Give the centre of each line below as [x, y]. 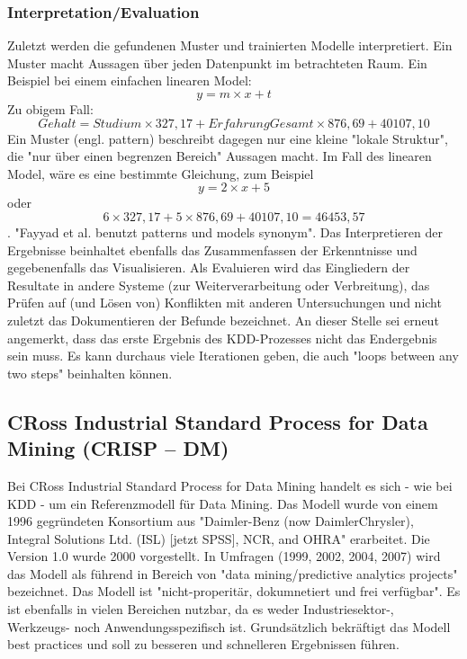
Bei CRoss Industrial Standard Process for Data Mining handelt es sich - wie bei [230, 485]
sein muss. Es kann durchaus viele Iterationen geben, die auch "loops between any [233, 356]
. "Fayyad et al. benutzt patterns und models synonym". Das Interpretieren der [225, 232]
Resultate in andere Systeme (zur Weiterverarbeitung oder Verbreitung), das [219, 285]
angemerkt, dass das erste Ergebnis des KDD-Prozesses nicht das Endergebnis [222, 338]
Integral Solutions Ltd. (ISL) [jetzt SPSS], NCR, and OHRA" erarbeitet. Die [219, 538]
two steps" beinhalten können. [90, 373]
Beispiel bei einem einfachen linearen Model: [130, 80]
